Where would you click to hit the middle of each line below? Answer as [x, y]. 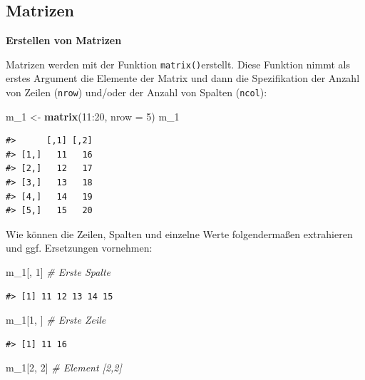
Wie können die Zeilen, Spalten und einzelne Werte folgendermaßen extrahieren [179, 233]
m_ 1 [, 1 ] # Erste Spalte [58, 272]
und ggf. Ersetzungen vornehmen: [79, 248]
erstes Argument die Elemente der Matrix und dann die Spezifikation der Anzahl [183, 78]
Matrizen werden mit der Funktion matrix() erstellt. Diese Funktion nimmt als [178, 64]
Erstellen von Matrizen [64, 40]
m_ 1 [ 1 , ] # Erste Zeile [56, 320]
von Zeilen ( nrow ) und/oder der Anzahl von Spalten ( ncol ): [137, 92]
